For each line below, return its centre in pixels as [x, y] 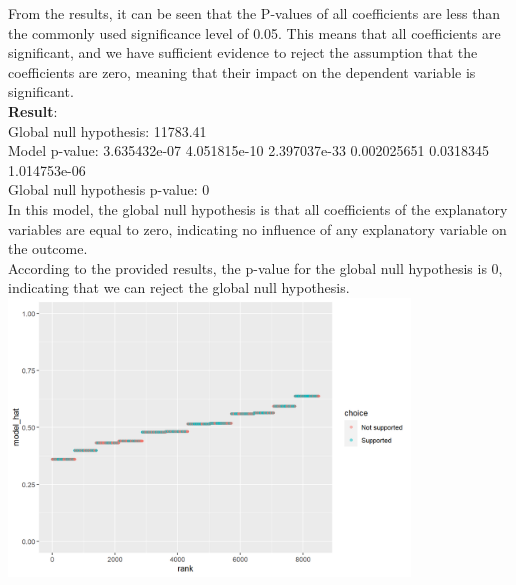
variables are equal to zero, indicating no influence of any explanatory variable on [257, 228]
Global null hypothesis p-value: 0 [109, 189]
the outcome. [48, 248]
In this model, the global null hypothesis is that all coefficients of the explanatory [258, 208]
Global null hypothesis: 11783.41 [107, 130]
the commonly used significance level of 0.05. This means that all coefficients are [254, 32]
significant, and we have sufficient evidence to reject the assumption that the [243, 52]
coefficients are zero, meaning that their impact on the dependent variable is [242, 71]
